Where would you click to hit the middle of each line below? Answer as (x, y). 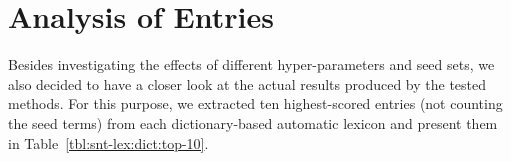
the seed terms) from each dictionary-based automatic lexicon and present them (253, 122)
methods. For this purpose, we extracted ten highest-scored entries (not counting (255, 103)
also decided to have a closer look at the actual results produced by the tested (247, 83)
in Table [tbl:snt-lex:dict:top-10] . (108, 142)
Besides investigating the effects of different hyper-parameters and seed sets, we (251, 64)
